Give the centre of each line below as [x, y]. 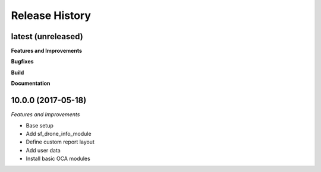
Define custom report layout [60, 142]
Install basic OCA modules [58, 159]
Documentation [31, 84]
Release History [51, 15]
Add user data [43, 150]
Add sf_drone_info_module [59, 133]
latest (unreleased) [47, 36]
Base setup [40, 125]
